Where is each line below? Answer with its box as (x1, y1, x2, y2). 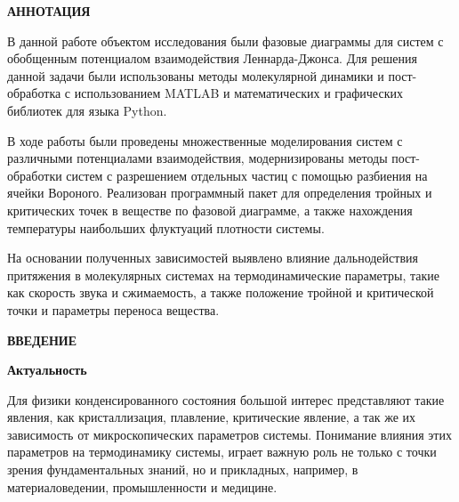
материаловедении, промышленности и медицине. (7, 477, 278, 496)
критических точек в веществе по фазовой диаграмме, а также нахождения (7, 200, 413, 219)
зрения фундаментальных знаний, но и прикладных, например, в (7, 460, 358, 479)
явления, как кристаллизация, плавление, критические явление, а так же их (7, 408, 416, 426)
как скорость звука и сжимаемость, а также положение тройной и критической (7, 283, 434, 302)
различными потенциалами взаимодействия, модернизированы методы (7, 149, 388, 167)
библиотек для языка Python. (7, 101, 167, 119)
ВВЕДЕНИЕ (7, 330, 77, 349)
